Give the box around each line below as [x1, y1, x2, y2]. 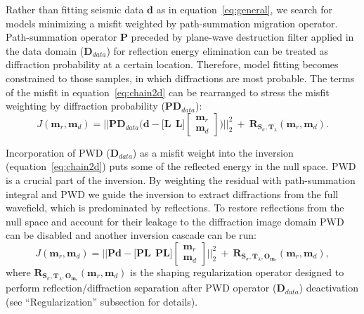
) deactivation [299, 280, 359, 295]
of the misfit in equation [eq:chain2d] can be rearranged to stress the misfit [6, 84, 330, 99]
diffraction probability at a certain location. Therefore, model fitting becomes [6, 57, 339, 72]
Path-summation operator [6, 30, 117, 44]
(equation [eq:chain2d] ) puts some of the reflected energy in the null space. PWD [6, 159, 356, 174]
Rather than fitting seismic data [6, 2, 144, 16]
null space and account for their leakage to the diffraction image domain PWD [6, 214, 344, 228]
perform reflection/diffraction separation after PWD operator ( [6, 280, 277, 295]
